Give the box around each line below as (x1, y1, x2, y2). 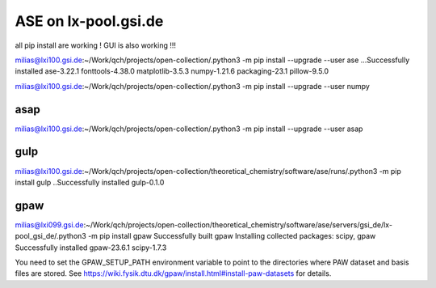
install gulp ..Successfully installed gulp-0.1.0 (15, 177, 165, 187)
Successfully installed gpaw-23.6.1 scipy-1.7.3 (15, 243, 167, 252)
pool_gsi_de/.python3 (15, 231, 86, 241)
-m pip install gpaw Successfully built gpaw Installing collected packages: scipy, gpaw (87, 231, 376, 241)
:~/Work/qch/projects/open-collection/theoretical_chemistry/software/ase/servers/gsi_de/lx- (83, 219, 393, 230)
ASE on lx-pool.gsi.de (15, 12, 164, 30)
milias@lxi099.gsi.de (15, 219, 84, 230)
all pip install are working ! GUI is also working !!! (15, 40, 177, 50)
